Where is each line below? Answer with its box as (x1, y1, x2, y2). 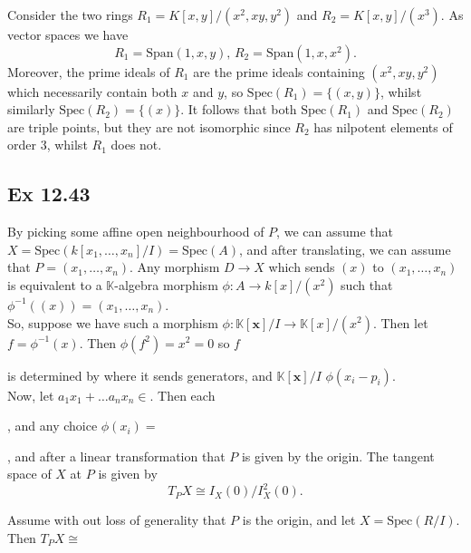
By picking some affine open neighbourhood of (7, 222, 264, 241)
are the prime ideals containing (193, 62, 365, 81)
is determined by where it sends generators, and (7, 365, 273, 384)
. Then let (372, 313, 428, 332)
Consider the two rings (7, 5, 133, 24)
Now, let (7, 385, 54, 404)
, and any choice (7, 416, 98, 435)
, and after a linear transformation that (7, 446, 226, 465)
